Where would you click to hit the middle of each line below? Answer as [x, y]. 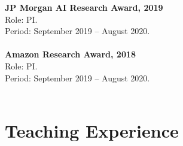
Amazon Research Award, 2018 [71, 54]
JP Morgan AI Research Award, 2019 [84, 7]
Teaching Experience [92, 130]
